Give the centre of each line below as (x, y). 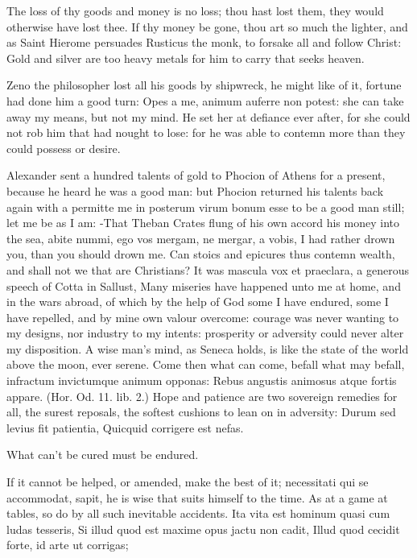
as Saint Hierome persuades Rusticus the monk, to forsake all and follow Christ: (204, 42)
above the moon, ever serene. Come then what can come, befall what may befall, (206, 364)
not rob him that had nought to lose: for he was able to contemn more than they (206, 132)
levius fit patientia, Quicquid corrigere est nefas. (125, 427)
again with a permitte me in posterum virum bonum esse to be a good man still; (206, 207)
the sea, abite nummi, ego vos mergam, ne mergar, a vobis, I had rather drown (201, 238)
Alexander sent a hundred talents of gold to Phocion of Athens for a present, (196, 175)
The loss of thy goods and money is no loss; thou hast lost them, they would (195, 10)
